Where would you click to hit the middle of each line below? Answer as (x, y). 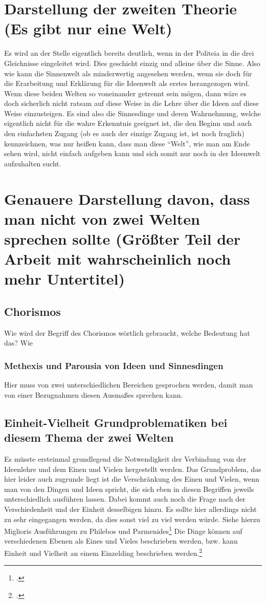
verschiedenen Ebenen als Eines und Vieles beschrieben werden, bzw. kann (121, 541)
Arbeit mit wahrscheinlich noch (118, 259)
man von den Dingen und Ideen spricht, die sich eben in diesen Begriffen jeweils (129, 489)
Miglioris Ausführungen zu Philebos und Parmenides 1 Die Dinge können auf (123, 530)
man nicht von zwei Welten (102, 218)
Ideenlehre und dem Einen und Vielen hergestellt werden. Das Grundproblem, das (133, 469)
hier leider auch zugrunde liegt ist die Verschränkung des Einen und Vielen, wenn (132, 479)
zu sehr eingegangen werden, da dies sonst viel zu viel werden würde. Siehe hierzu (132, 519)
